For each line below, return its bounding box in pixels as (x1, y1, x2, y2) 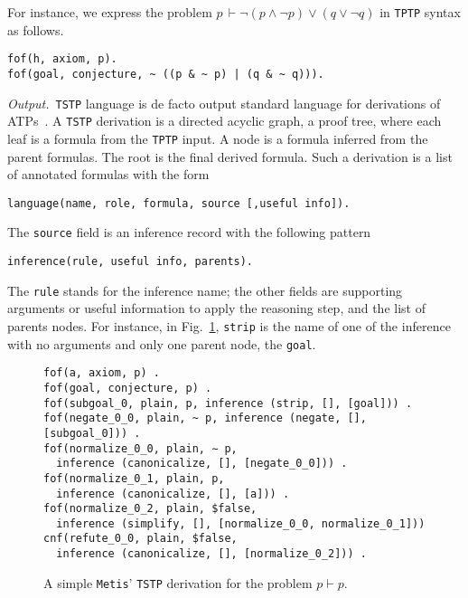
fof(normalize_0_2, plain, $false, (43, 502, 257, 516)
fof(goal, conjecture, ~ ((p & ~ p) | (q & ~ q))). (7, 67, 324, 81)
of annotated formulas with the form (7, 165, 210, 184)
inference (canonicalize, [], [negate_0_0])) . (56, 457, 348, 470)
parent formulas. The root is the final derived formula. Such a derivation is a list (7, 147, 453, 166)
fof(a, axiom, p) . (43, 366, 160, 380)
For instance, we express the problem (7, 3, 212, 21)
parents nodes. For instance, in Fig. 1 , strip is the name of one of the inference (7, 316, 451, 335)
